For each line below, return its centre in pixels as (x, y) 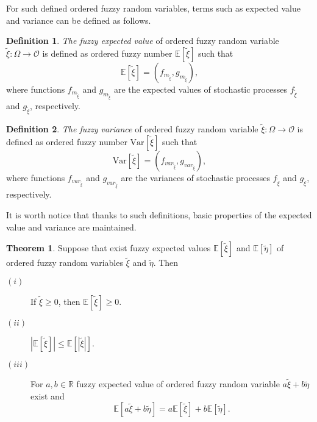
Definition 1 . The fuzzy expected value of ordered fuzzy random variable (143, 41)
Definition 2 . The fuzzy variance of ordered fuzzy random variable (132, 129)
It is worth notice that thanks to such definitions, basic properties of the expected (159, 215)
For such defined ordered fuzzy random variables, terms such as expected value (154, 8)
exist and (48, 395)
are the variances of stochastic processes (195, 177)
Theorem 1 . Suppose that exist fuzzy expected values (109, 248)
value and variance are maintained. (71, 227)
